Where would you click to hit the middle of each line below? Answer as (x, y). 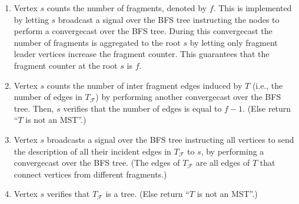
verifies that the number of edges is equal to (142, 108)
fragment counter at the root (66, 65)
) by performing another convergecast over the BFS (188, 97)
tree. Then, (34, 108)
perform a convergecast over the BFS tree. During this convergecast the (143, 31)
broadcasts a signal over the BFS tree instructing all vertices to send (170, 139)
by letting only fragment (234, 42)
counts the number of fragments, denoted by (127, 8)
